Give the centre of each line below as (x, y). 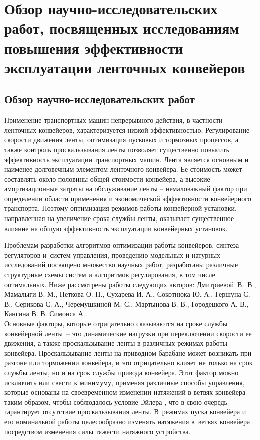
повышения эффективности (94, 47)
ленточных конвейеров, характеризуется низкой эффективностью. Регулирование (127, 130)
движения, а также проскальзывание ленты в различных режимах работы (116, 343)
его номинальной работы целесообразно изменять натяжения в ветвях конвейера (127, 421)
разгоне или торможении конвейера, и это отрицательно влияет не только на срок (128, 363)
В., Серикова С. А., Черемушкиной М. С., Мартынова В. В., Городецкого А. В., (126, 303)
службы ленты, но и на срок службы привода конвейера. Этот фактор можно (121, 372)
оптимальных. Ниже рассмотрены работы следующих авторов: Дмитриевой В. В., (130, 284)
